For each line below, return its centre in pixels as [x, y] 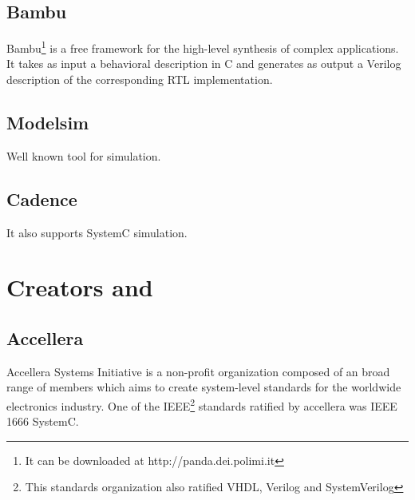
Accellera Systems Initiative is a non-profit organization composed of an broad [198, 371]
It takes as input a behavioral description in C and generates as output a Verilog [204, 63]
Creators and [80, 287]
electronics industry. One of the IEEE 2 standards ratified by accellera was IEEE [202, 405]
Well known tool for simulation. [84, 155]
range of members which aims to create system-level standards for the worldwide [204, 387]
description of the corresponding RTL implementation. [140, 79]
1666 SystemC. [43, 421]
